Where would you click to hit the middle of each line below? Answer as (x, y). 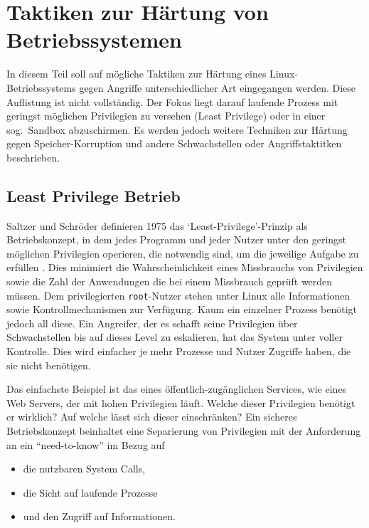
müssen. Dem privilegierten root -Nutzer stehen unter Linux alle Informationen (178, 295)
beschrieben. (33, 157)
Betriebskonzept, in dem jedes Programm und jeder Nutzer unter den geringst (177, 239)
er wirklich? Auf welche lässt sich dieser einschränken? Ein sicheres (152, 417)
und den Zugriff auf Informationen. (99, 516)
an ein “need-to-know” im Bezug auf (86, 444)
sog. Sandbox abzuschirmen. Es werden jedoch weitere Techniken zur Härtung (177, 129)
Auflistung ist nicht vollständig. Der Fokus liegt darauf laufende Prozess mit (172, 101)
